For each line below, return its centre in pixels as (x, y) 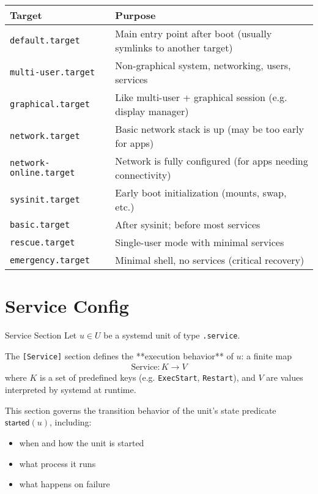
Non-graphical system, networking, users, (203, 65)
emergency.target (50, 260)
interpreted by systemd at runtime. (71, 390)
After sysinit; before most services (188, 224)
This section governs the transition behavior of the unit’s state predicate (141, 410)
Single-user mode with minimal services (200, 242)
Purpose (135, 15)
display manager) (152, 111)
